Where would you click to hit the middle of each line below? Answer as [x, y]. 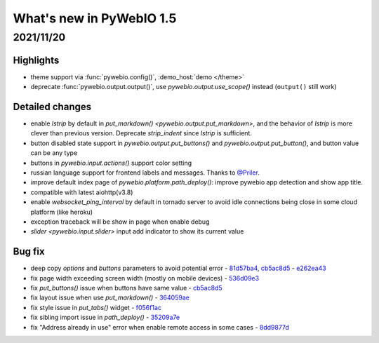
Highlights [36, 60]
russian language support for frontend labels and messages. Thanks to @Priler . [145, 173]
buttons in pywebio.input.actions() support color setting [111, 163]
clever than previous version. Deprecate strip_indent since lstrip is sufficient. [141, 133]
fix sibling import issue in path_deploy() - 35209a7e [105, 317]
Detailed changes [52, 106]
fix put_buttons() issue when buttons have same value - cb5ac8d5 [126, 288]
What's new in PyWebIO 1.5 [95, 18]
